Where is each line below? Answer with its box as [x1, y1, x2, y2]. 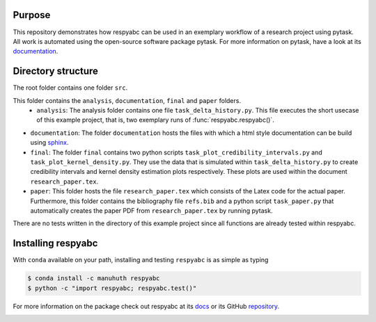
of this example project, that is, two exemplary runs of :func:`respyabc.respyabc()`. [36, 115, 274, 124]
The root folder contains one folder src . [13, 83, 128, 92]
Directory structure [13, 65, 99, 77]
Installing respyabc [13, 237, 98, 250]
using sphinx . [30, 138, 69, 147]
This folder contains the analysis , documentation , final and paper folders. [13, 96, 242, 104]
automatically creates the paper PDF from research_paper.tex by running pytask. [30, 206, 273, 215]
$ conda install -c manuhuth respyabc [27, 275, 160, 282]
